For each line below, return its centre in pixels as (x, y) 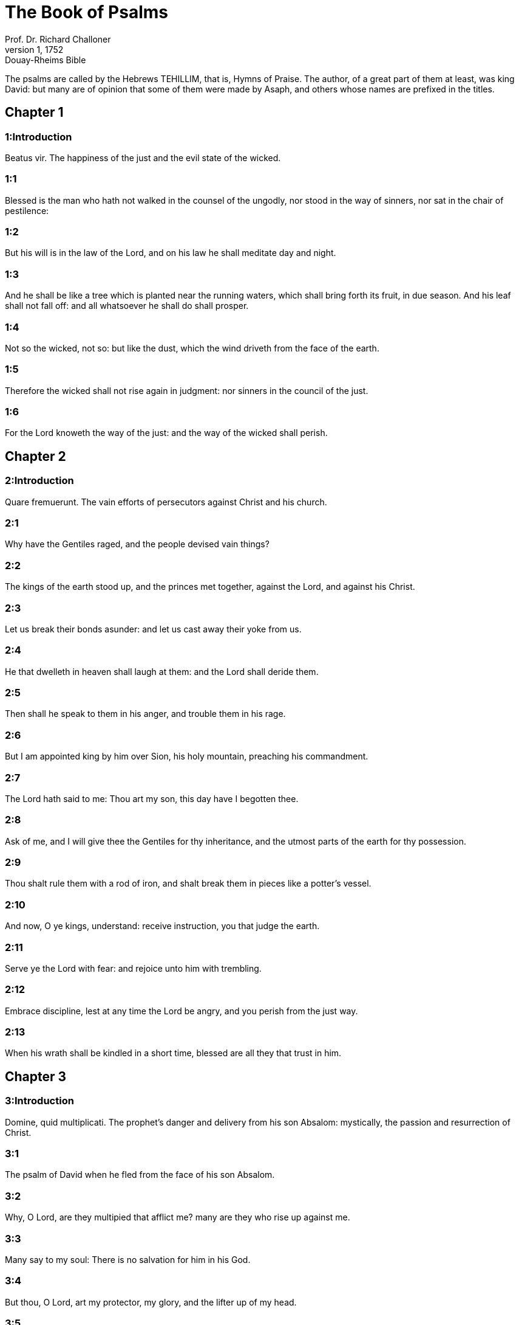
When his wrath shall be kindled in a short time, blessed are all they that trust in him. (173, 1053)
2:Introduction (39, 481)
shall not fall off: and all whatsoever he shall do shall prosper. (127, 306)
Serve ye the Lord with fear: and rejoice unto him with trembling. (133, 968)
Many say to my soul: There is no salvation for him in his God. (128, 1259)
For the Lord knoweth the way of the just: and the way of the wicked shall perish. (166, 433)
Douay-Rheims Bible (46, 60)
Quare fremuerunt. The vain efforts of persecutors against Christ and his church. (166, 502)
